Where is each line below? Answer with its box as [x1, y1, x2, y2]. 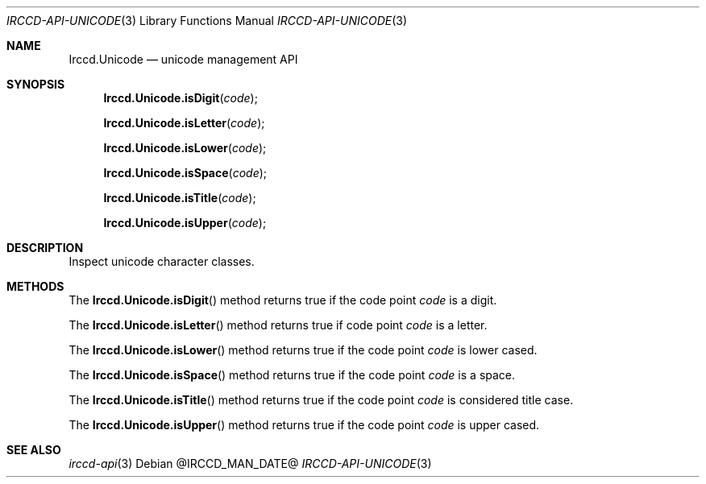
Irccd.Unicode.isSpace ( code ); [103, 166, 268, 180]
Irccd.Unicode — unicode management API [69, 52, 298, 66]
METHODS [6, 279, 64, 293]
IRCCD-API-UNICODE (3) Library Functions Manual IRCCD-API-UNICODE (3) [6, 14, 408, 27]
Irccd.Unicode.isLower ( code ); [103, 141, 267, 155]
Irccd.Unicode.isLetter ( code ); [103, 116, 265, 130]
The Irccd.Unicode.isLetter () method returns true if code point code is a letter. [69, 318, 488, 332]
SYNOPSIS [6, 77, 65, 91]
